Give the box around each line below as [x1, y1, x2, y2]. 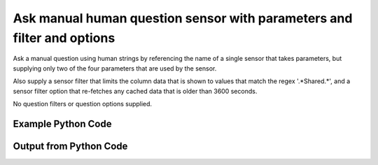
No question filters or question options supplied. [13, 99, 153, 108]
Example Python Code [13, 117, 112, 129]
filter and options [13, 30, 115, 45]
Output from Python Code [13, 140, 128, 152]
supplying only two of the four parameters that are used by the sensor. [13, 64, 217, 73]
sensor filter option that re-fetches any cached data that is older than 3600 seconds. [13, 87, 258, 95]
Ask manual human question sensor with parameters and [13, 10, 353, 26]
